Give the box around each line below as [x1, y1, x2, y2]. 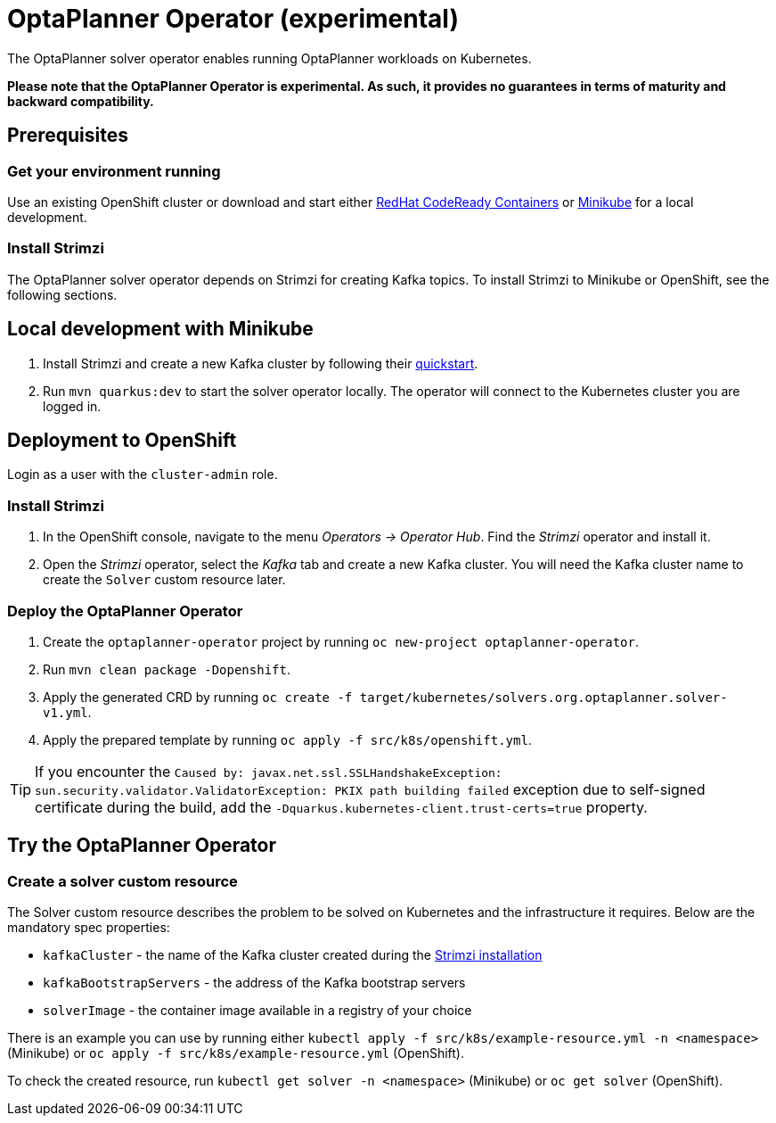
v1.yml [43, 705, 88, 720]
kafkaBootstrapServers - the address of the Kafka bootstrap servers [43, 975, 466, 991]
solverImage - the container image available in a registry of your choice [43, 1003, 472, 1019]
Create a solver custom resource [7, 871, 238, 890]
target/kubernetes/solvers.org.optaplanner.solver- [359, 689, 728, 705]
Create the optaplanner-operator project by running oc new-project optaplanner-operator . [43, 633, 639, 649]
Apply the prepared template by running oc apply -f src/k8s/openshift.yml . [43, 731, 532, 747]
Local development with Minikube [7, 318, 314, 341]
